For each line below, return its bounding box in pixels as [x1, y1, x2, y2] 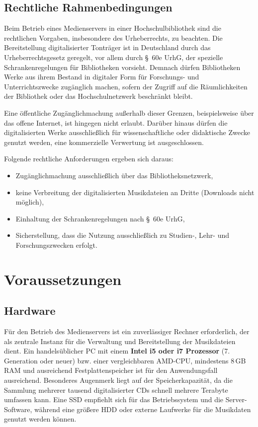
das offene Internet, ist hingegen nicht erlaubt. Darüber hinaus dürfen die [4, 117, 228, 128]
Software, [4, 404, 32, 414]
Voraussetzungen [4, 269, 122, 289]
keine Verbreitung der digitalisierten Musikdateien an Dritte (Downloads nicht [15, 187, 255, 197]
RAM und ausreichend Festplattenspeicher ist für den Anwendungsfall [4, 365, 218, 375]
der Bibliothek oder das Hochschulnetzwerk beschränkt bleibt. [4, 91, 193, 101]
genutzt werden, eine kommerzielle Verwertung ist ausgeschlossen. [4, 137, 204, 147]
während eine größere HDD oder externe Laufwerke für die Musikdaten [34, 404, 251, 414]
